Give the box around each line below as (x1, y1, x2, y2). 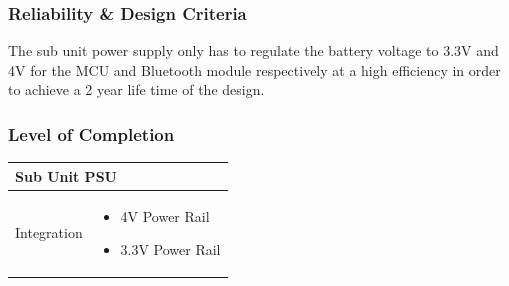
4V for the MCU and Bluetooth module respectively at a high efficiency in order (8, 59, 501, 80)
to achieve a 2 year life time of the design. (8, 79, 265, 100)
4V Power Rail (120, 205, 210, 226)
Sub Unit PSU (15, 165, 117, 186)
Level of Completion (8, 121, 175, 146)
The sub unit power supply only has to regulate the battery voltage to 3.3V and (8, 40, 499, 61)
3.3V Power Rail (120, 239, 221, 260)
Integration (15, 222, 83, 243)
